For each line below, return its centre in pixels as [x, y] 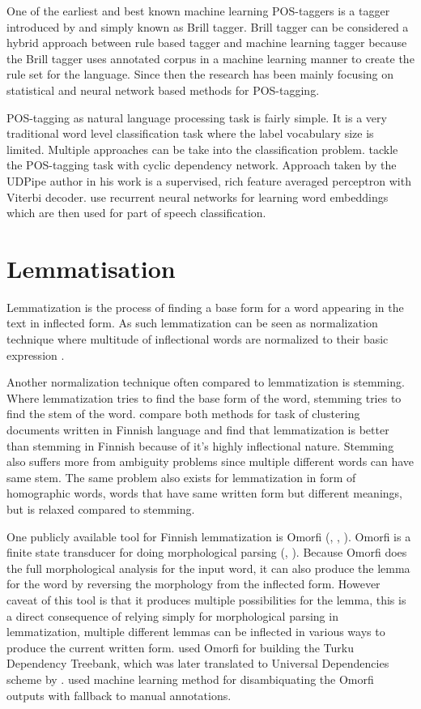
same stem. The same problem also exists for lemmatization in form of [181, 477]
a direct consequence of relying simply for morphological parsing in [172, 615]
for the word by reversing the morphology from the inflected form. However [193, 584]
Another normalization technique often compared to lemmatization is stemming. [206, 382]
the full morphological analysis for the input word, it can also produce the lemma [208, 568]
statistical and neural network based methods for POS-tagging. [163, 90]
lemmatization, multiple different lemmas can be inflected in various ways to [196, 632]
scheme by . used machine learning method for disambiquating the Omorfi [190, 679]
